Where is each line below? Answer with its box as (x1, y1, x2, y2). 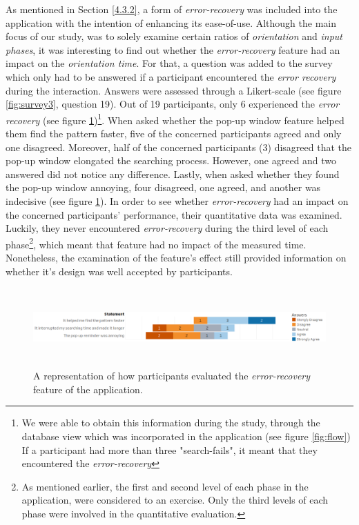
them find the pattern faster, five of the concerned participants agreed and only (6, 126, 342, 140)
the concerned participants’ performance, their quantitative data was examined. (6, 207, 342, 221)
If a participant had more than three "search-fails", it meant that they (21, 442, 318, 457)
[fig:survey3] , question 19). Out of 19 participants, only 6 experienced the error (6, 97, 340, 111)
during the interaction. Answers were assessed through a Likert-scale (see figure (6, 83, 342, 97)
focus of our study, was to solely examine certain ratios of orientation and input (6, 29, 342, 43)
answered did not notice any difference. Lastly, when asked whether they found (6, 166, 340, 181)
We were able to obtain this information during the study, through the (21, 415, 320, 430)
